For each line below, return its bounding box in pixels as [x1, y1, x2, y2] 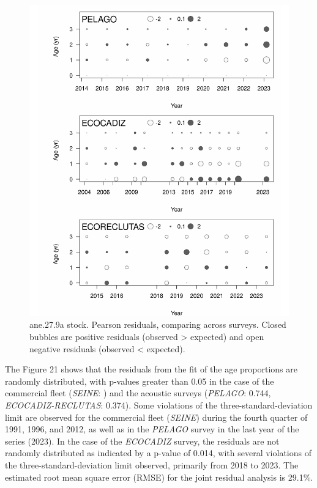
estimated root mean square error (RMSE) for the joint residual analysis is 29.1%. [5, 470, 313, 483]
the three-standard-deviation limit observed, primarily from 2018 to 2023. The [5, 458, 299, 471]
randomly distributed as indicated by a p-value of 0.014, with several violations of [5, 446, 311, 459]
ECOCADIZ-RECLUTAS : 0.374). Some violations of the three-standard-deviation [5, 398, 313, 411]
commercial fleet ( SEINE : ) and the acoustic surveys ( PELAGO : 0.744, [5, 386, 271, 399]
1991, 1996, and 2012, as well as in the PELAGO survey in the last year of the [5, 423, 299, 435]
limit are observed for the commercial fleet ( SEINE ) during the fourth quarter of [5, 410, 308, 423]
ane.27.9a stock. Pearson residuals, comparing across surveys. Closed [29, 318, 286, 331]
